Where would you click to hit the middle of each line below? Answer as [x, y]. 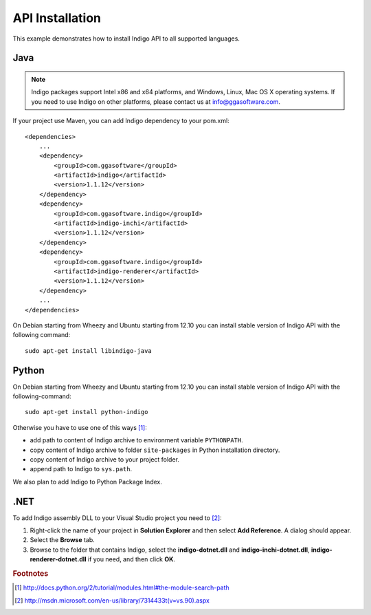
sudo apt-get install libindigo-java [89, 350]
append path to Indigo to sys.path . [81, 469]
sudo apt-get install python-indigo [87, 412]
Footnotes [31, 573]
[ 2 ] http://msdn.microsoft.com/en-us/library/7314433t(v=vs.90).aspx [112, 600]
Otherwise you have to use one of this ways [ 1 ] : [80, 427]
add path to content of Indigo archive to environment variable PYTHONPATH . [136, 440]
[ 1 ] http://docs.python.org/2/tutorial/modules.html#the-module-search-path [122, 587]
